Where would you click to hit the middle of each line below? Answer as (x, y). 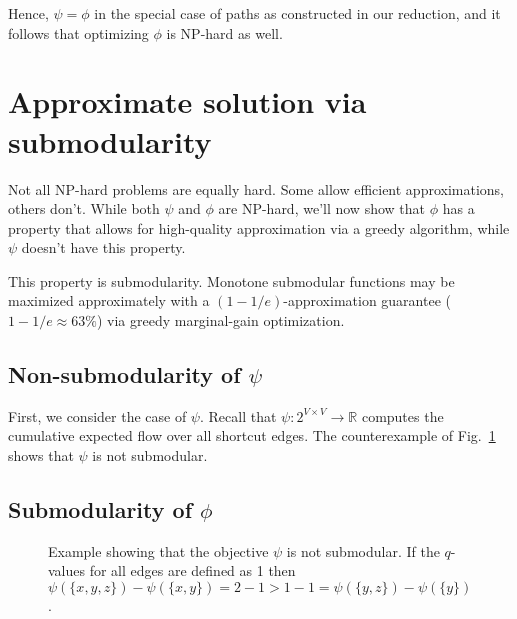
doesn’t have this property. (103, 247)
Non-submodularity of (124, 374)
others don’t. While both (84, 208)
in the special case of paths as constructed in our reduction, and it (297, 13)
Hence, (28, 13)
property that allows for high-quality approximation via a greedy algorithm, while (259, 227)
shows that (41, 455)
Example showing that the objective (158, 550)
